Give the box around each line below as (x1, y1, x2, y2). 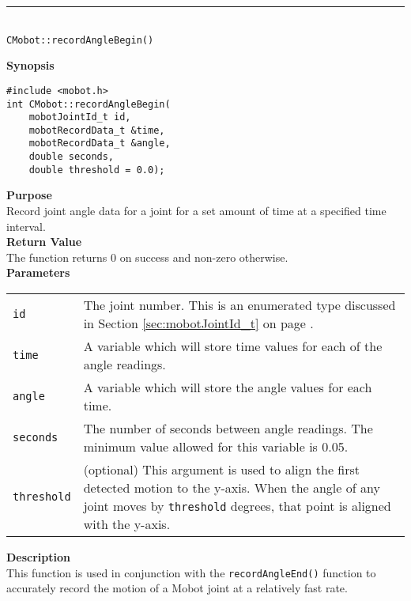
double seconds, (28, 151, 115, 163)
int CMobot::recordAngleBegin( (6, 98, 171, 110)
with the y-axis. (83, 515, 171, 533)
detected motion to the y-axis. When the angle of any (83, 478, 380, 497)
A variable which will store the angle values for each (83, 378, 372, 396)
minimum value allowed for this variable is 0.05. (83, 437, 349, 455)
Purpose (6, 187, 52, 203)
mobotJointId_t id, (28, 112, 131, 123)
